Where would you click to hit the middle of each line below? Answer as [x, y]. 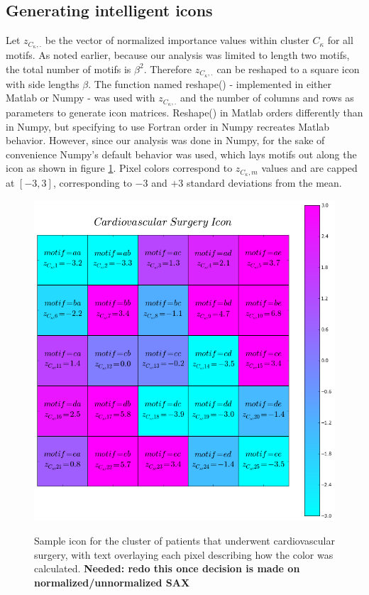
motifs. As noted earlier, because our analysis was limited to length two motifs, [178, 55]
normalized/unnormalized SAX [112, 583]
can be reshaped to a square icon [288, 69]
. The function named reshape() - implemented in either [210, 83]
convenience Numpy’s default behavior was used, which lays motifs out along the [181, 154]
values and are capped [309, 168]
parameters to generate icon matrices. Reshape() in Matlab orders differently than [184, 112]
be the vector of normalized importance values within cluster [177, 40]
